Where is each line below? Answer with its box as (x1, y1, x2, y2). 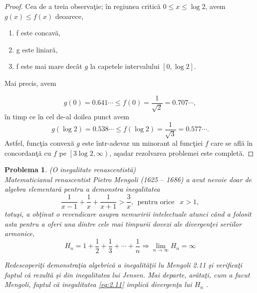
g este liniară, (16, 44, 58, 54)
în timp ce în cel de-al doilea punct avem (4, 111, 130, 122)
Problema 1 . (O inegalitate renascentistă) (4, 164, 136, 175)
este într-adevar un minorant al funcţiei (82, 138, 203, 148)
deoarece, (55, 10, 83, 21)
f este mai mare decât (16, 61, 82, 71)
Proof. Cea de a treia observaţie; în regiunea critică (4, 1, 161, 11)
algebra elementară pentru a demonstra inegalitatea (4, 184, 160, 194)
